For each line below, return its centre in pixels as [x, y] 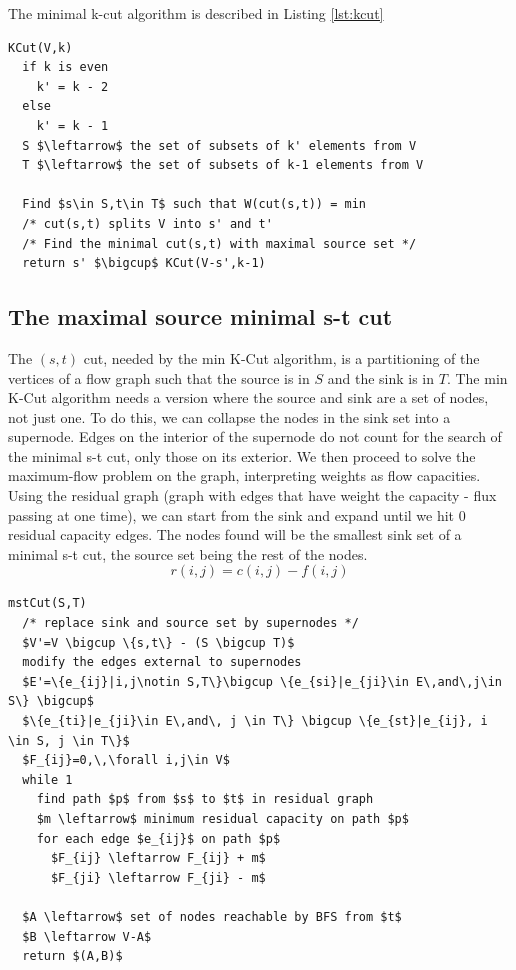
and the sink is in [381, 377]
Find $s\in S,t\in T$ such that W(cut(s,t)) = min [194, 204]
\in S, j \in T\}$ [69, 740]
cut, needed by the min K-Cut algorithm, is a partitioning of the [281, 357]
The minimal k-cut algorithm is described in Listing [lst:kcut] [196, 13]
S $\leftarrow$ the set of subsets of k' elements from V [219, 145]
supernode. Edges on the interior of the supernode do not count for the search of [255, 436]
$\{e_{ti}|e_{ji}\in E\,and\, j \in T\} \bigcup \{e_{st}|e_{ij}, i [255, 721]
